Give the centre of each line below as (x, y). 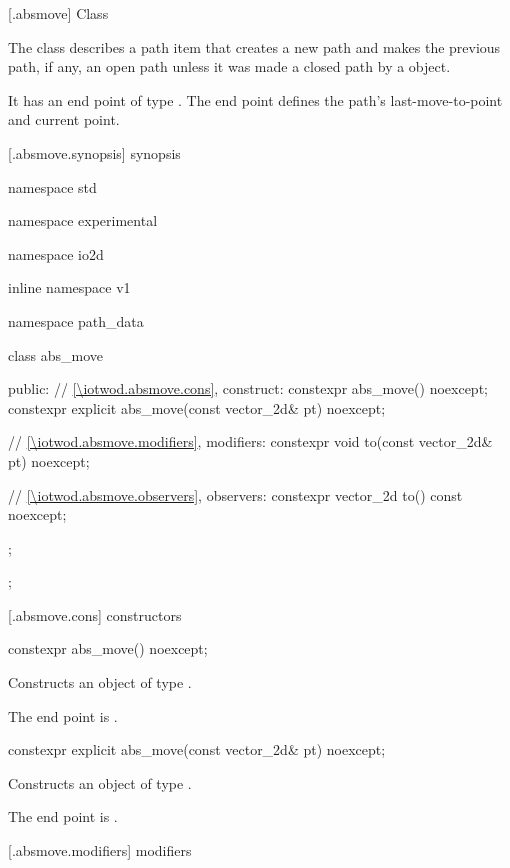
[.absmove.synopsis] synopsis (94, 152)
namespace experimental (83, 220)
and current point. (64, 119)
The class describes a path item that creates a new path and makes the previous (254, 46)
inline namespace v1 (69, 287)
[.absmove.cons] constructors (95, 614)
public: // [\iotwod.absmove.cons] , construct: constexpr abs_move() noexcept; (248, 388)
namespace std (52, 186)
